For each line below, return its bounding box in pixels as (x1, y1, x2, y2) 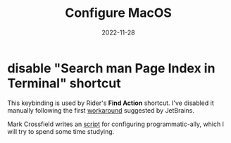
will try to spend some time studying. (7, 127, 115, 135)
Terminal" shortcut (7, 75, 121, 91)
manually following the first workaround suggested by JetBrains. (7, 106, 195, 114)
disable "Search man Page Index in (7, 60, 216, 76)
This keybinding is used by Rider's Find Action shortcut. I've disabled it (7, 99, 215, 107)
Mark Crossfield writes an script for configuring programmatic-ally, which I (7, 120, 224, 128)
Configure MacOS (64, 5, 173, 21)
